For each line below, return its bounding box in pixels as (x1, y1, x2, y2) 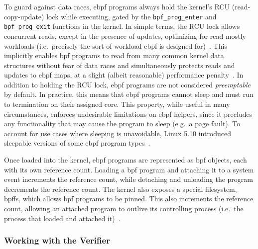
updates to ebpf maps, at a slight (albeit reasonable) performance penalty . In (4, 70, 244, 80)
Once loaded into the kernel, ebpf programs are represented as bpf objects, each (4, 155, 247, 165)
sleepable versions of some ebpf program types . (4, 138, 150, 148)
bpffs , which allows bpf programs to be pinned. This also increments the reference (4, 193, 254, 204)
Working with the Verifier (4, 234, 110, 247)
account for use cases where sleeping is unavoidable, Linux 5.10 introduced (4, 128, 232, 138)
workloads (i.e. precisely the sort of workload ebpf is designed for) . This (4, 40, 227, 51)
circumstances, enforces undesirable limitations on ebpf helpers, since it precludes (4, 108, 253, 119)
